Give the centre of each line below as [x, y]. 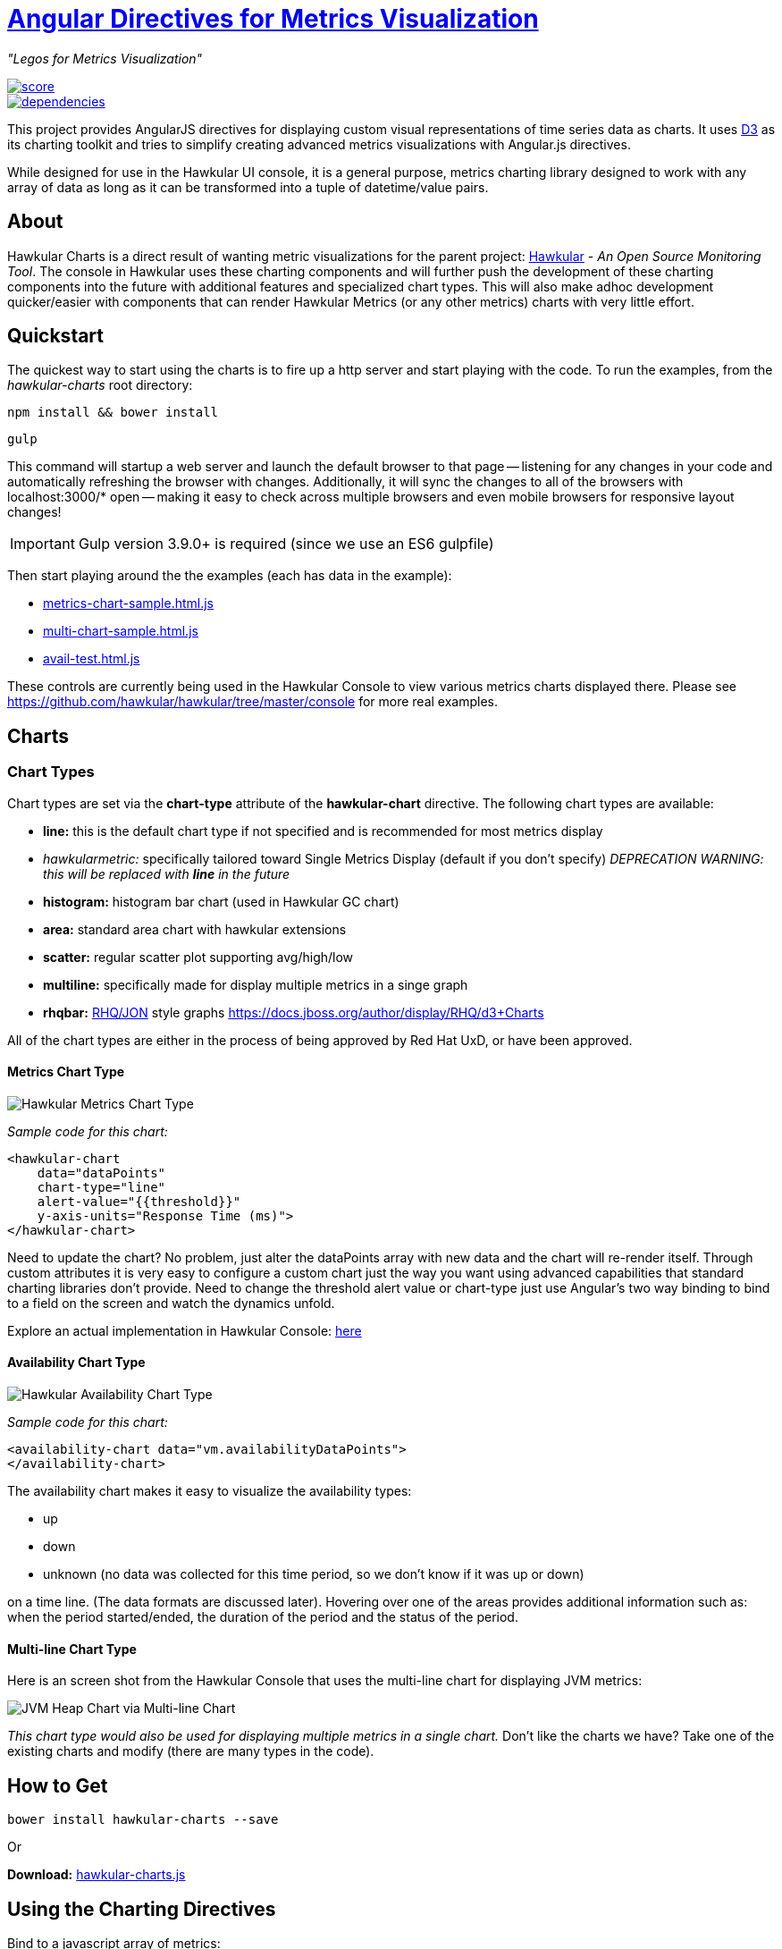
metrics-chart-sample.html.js [129, 603]
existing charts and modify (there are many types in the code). [191, 1751]
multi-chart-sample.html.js [121, 631]
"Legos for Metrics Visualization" [105, 58]
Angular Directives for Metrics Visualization [273, 19]
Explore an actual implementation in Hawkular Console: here [185, 1330]
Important [42, 544]
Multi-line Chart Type [72, 1649]
